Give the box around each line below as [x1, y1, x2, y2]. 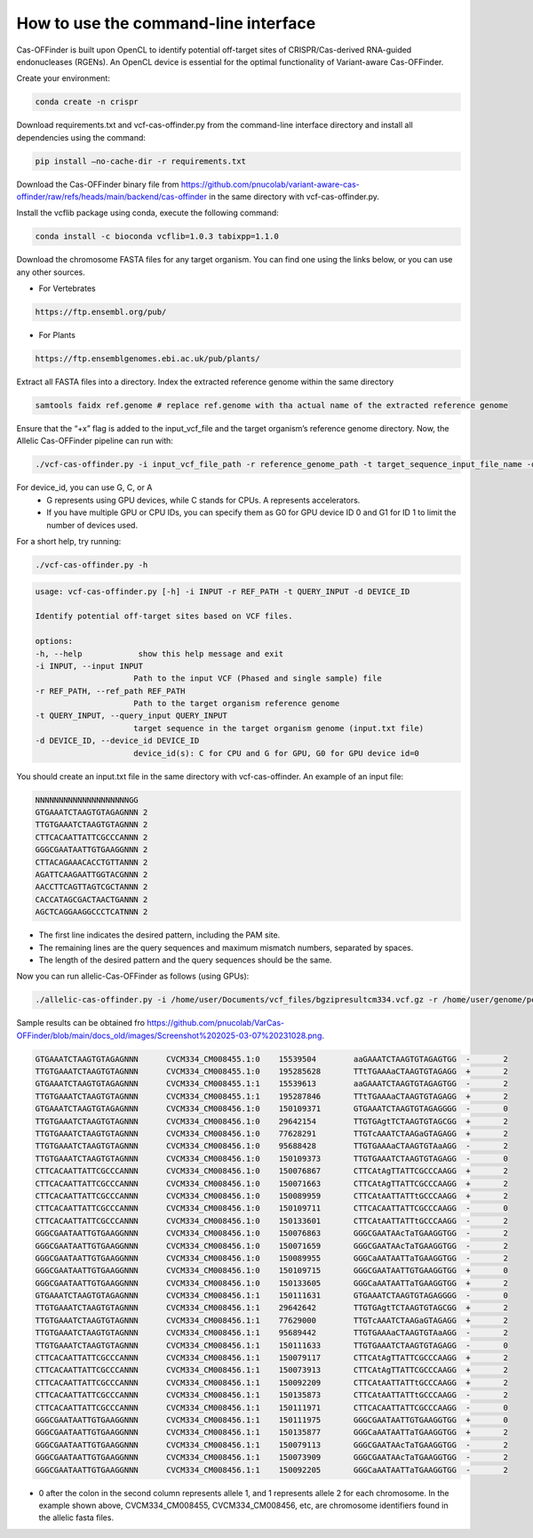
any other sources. [16, 267, 86, 278]
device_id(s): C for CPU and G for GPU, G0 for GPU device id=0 [133, 748, 419, 758]
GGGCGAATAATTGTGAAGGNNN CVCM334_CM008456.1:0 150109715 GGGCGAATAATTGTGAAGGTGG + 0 [35, 1266, 508, 1276]
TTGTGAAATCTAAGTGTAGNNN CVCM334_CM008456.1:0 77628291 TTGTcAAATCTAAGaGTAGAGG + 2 [35, 1128, 508, 1139]
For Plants [38, 330, 76, 341]
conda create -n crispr [35, 97, 139, 107]
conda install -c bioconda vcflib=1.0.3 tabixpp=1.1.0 [35, 231, 279, 242]
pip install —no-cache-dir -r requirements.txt [35, 156, 246, 166]
